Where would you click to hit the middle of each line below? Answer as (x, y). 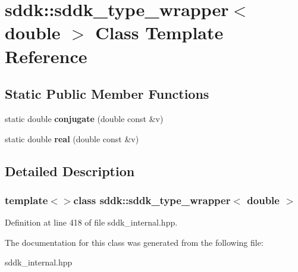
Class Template (159, 32)
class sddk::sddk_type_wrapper (152, 200)
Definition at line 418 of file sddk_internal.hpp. (91, 222)
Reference (46, 56)
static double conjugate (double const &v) (84, 118)
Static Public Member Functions (107, 94)
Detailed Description (70, 171)
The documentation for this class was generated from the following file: (134, 242)
